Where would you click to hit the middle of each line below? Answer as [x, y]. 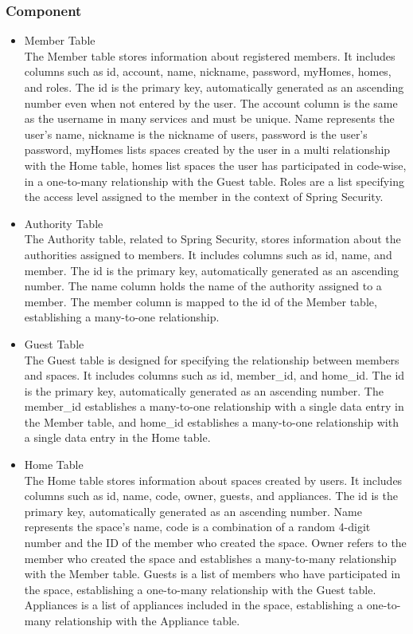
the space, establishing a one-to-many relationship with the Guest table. [200, 589]
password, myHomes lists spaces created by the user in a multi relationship [207, 150]
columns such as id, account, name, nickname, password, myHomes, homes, [208, 71]
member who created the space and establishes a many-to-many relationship [210, 558]
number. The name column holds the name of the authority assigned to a [203, 286]
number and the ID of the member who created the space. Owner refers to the [215, 543]
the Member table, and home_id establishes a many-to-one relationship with [211, 421]
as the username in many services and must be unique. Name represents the [209, 118]
